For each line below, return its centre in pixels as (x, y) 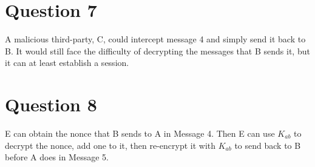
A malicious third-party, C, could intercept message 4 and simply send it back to (155, 39)
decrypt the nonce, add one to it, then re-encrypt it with (110, 145)
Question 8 (51, 104)
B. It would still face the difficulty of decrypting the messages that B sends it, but (157, 51)
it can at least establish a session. (67, 63)
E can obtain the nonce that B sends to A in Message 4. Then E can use (140, 133)
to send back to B (268, 145)
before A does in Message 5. (57, 157)
